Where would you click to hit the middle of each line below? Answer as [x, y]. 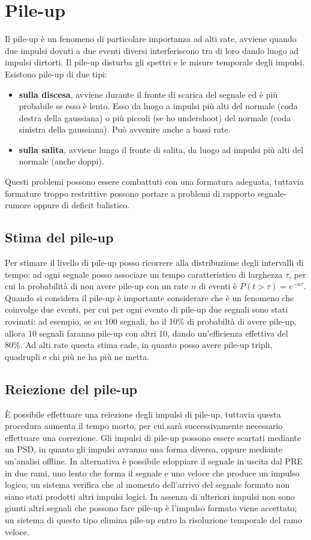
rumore [18, 205]
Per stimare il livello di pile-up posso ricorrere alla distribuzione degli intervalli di [154, 262]
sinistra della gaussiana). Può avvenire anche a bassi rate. [125, 129]
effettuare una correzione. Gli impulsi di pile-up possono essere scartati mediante [153, 437]
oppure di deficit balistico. [81, 205]
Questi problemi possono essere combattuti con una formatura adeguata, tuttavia [154, 181]
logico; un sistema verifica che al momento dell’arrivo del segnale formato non [147, 484]
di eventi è [218, 286]
